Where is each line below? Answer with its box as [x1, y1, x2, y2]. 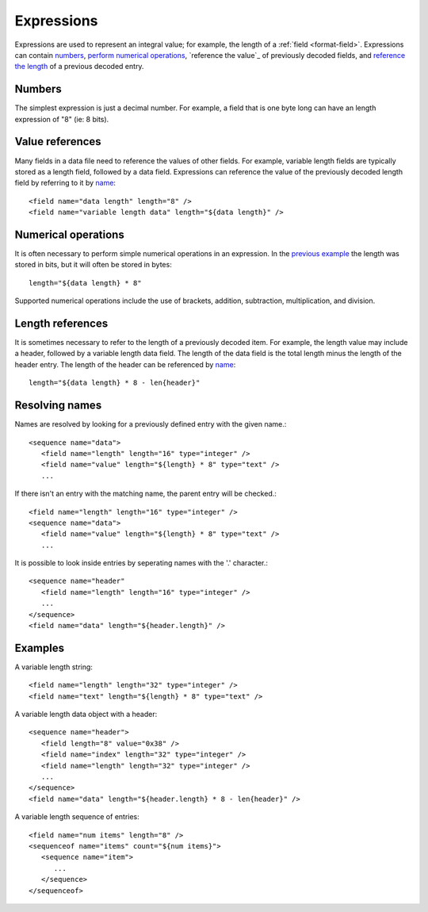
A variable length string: [14, 662, 93, 672]
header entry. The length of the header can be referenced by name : [14, 359, 236, 369]
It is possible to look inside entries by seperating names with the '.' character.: [14, 558, 269, 568]
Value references [14, 135, 102, 148]
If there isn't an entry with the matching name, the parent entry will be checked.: [14, 489, 277, 499]
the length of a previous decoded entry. [14, 62, 144, 71]
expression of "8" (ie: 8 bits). [14, 114, 109, 124]
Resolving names [14, 399, 102, 412]
